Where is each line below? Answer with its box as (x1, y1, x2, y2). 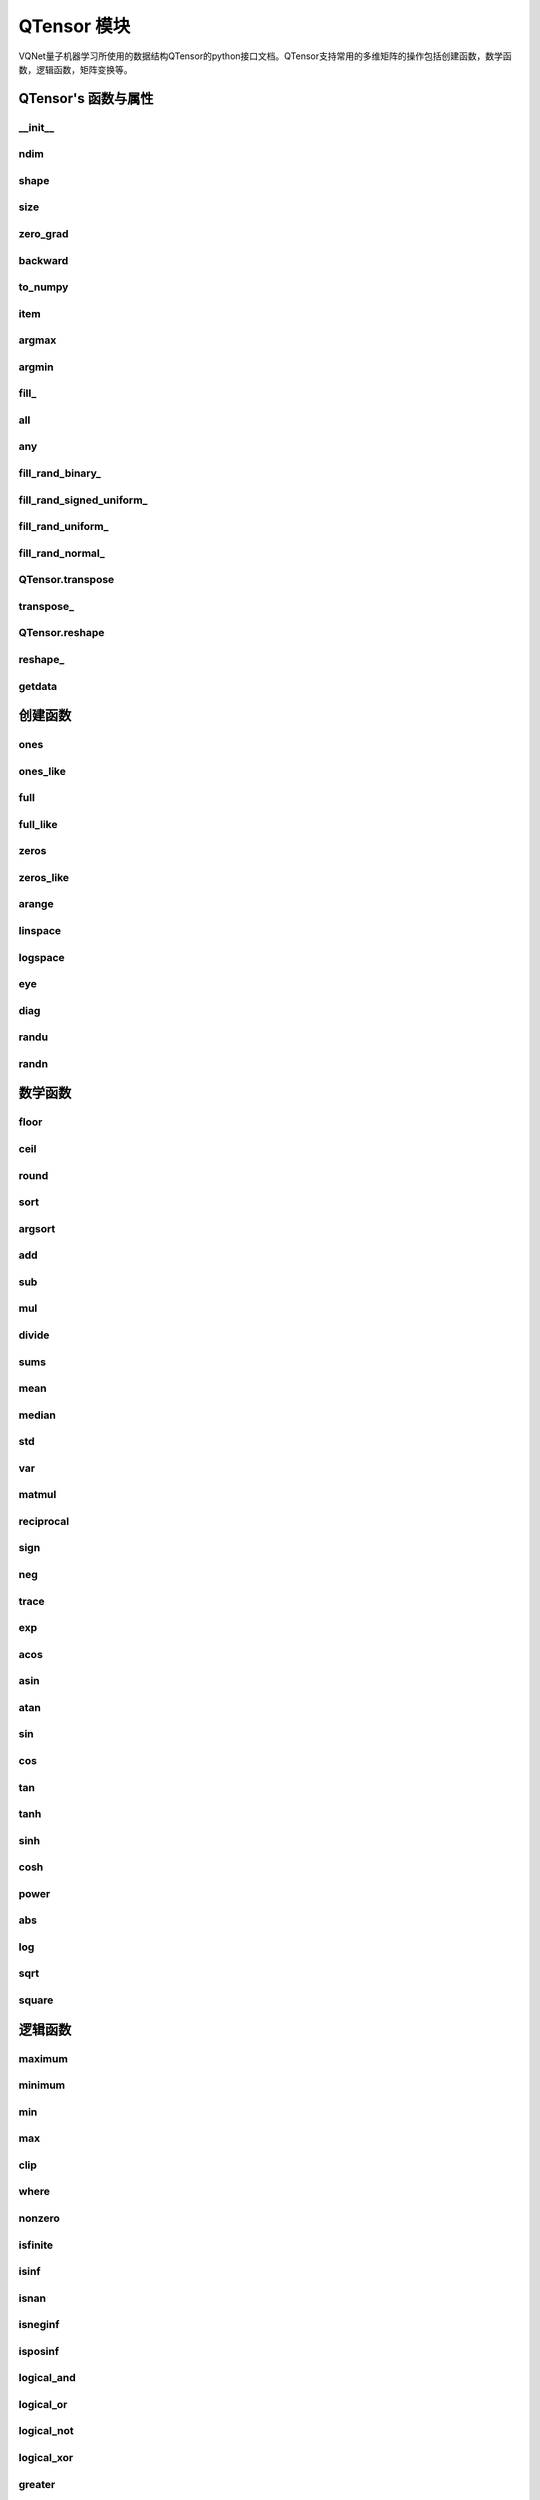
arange (18, 897, 54, 911)
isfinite (18, 2238, 54, 2252)
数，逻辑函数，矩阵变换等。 (18, 63, 133, 75)
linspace (18, 924, 62, 938)
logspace (18, 950, 65, 964)
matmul (18, 1488, 57, 1502)
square (18, 1993, 54, 2007)
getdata (18, 679, 58, 693)
